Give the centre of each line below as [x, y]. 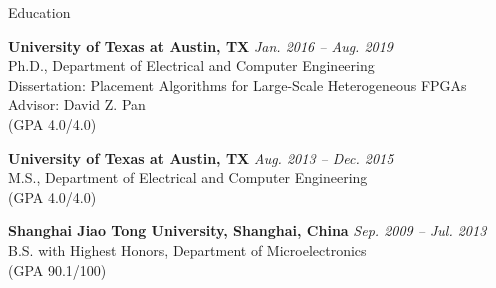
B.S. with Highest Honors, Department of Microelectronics [187, 249]
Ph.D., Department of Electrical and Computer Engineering [191, 65]
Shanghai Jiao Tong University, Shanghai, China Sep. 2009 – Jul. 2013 [247, 230]
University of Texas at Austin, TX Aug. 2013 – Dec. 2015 [201, 157]
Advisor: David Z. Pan [77, 104]
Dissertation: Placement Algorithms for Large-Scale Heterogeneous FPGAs [237, 84]
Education [39, 12]
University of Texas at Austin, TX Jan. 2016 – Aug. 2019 [201, 45]
